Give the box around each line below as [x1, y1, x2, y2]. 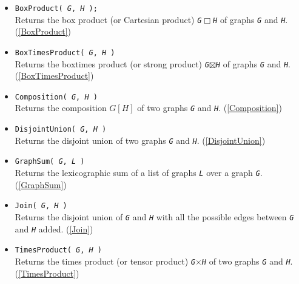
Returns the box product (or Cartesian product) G [15, 13, 202, 25]
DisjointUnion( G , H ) [15, 125, 107, 134]
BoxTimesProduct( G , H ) [15, 48, 115, 57]
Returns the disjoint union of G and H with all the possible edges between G [15, 211, 294, 223]
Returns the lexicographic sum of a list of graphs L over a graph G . [15, 166, 263, 179]
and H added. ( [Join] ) [15, 222, 93, 235]
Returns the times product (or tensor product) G [15, 254, 195, 267]
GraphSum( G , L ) [15, 157, 85, 166]
